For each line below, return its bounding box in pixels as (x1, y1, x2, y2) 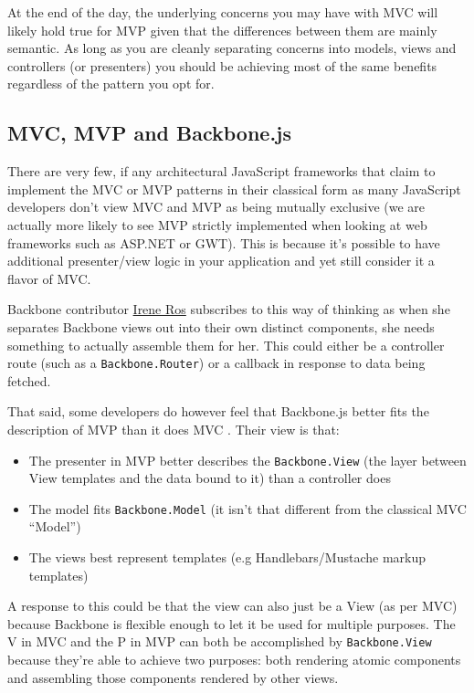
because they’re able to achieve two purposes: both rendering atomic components (7, 650, 461, 669)
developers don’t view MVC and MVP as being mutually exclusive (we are (7, 197, 426, 216)
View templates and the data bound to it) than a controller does (28, 468, 391, 488)
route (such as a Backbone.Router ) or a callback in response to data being (7, 353, 426, 373)
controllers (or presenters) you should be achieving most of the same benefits (7, 56, 437, 75)
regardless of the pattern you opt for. (7, 74, 215, 93)
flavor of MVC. (7, 268, 91, 288)
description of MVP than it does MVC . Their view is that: (7, 419, 340, 438)
